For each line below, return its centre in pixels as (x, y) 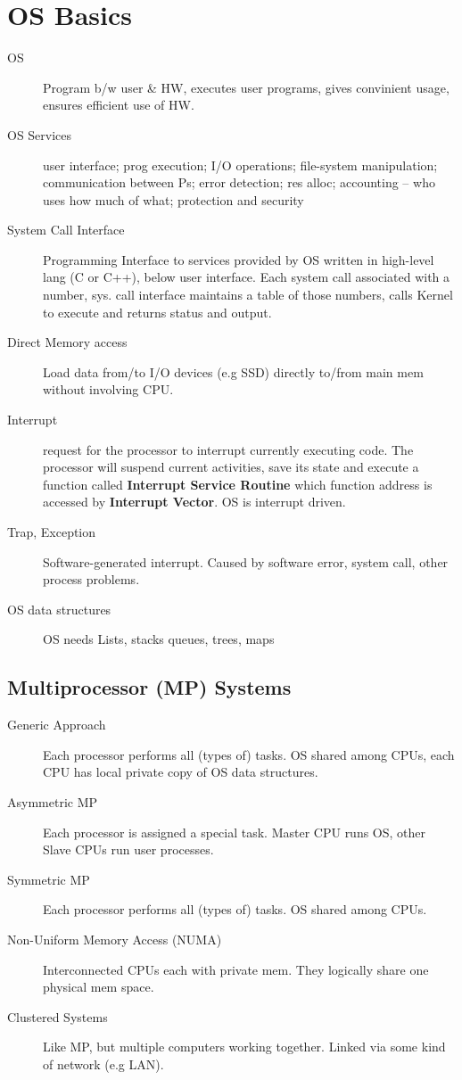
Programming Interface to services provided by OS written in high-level (239, 259)
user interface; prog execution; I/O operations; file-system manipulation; (240, 165)
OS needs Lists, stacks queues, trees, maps (159, 639)
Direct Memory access (67, 342)
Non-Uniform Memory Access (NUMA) (115, 939)
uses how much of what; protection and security (173, 199)
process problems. (91, 579)
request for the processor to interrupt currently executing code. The (228, 449)
